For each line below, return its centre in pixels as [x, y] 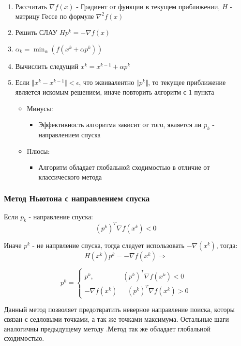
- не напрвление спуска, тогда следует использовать [108, 245]
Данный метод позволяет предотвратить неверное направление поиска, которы [119, 309]
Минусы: [40, 108]
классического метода [70, 176]
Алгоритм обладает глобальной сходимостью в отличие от [124, 167]
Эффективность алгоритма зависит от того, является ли [120, 124]
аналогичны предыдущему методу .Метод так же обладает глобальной [107, 328]
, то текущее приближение [187, 82]
